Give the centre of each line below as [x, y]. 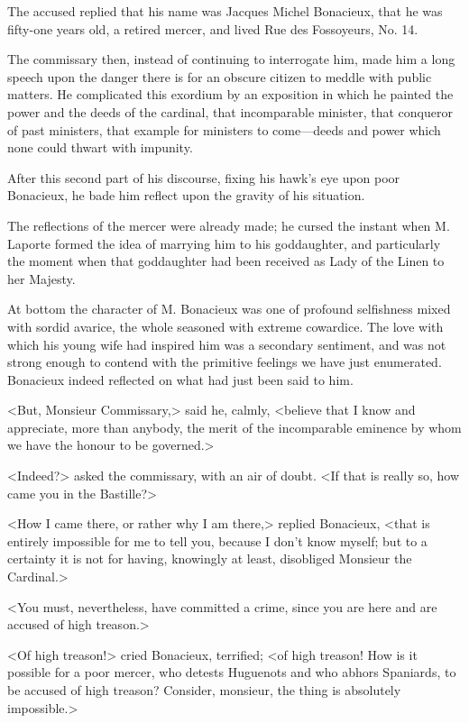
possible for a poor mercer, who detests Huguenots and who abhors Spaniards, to [232, 672]
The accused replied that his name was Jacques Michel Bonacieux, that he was [225, 11]
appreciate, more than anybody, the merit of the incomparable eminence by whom [234, 427]
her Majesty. [41, 278]
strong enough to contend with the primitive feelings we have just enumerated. [225, 362]
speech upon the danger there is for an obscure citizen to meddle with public [220, 76]
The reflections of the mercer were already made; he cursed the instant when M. [229, 225]
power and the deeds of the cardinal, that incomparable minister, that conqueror [230, 111]
